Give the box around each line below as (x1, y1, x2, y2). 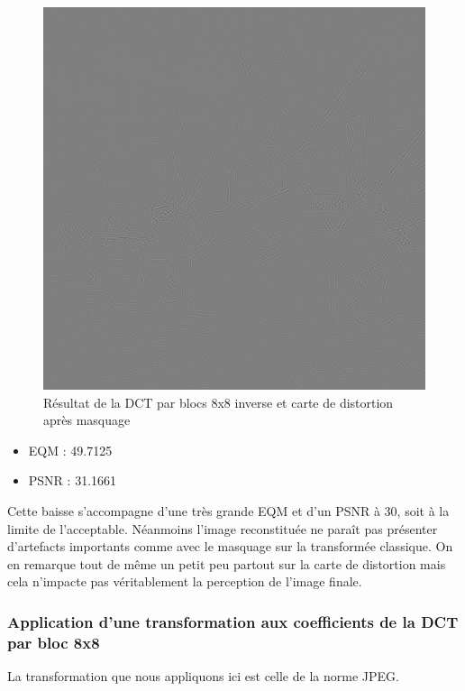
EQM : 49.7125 (28, 440, 113, 459)
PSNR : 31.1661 (28, 471, 117, 490)
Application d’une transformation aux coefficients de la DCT (7, 610, 459, 632)
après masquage (43, 410, 131, 429)
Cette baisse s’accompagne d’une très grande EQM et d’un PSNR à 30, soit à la (7, 501, 450, 520)
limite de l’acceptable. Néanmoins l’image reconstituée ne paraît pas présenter (7, 519, 438, 538)
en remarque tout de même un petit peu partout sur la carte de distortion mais (7, 554, 446, 573)
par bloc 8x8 (7, 631, 100, 653)
